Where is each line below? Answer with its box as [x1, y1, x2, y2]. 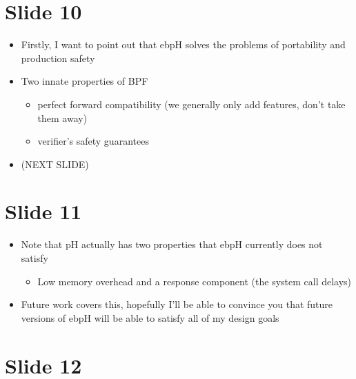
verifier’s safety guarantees [37, 134, 149, 148]
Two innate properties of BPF [21, 74, 148, 88]
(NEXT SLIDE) [21, 156, 89, 171]
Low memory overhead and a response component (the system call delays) [37, 274, 352, 288]
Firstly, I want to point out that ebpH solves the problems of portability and [21, 37, 346, 52]
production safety [21, 50, 95, 65]
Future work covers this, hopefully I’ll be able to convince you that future [21, 297, 333, 311]
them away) [37, 110, 88, 125]
